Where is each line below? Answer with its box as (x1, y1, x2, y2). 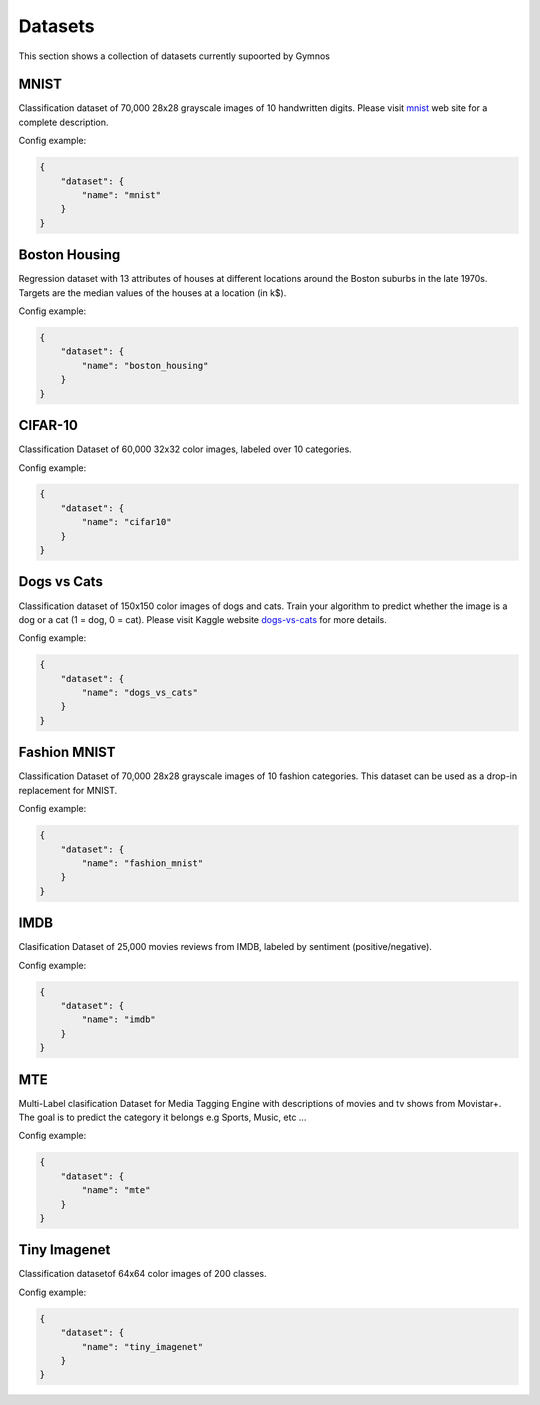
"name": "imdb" (81, 1014, 157, 1025)
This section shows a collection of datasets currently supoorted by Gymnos (18, 50, 330, 62)
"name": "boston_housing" (81, 360, 209, 371)
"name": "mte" (81, 1185, 151, 1196)
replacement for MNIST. (18, 784, 118, 796)
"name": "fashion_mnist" (81, 857, 204, 869)
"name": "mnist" (81, 190, 162, 200)
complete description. (18, 116, 109, 128)
